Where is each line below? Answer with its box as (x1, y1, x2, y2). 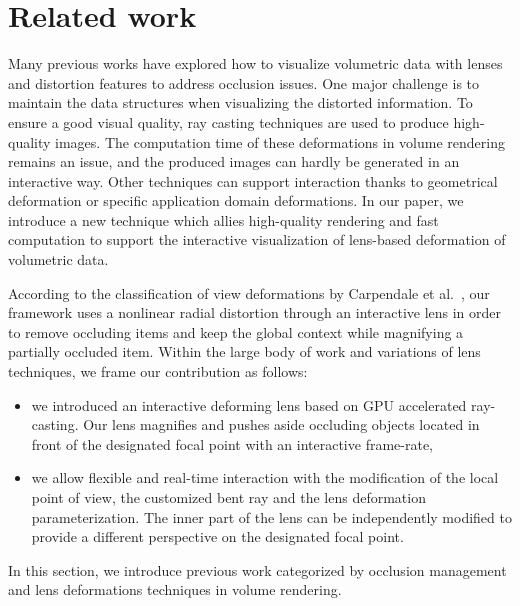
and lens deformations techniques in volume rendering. (8, 579, 342, 600)
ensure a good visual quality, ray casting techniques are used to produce (8, 111, 449, 132)
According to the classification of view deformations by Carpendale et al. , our (8, 282, 490, 303)
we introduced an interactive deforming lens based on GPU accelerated (31, 394, 467, 415)
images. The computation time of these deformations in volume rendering (55, 131, 505, 152)
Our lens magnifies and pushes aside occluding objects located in (83, 414, 480, 435)
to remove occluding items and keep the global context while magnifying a (8, 321, 464, 342)
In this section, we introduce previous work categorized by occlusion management (8, 559, 507, 580)
